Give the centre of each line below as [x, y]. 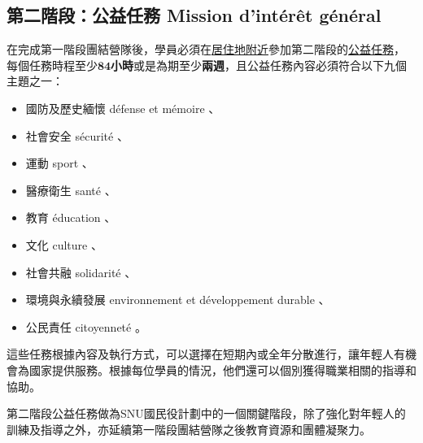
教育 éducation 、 [71, 217]
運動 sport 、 [59, 163]
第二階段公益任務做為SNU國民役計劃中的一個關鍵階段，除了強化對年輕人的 [206, 413]
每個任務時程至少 [52, 65]
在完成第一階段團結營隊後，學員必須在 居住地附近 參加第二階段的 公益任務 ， [206, 49]
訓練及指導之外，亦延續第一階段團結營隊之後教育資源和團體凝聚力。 [189, 429]
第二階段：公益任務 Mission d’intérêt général [194, 15]
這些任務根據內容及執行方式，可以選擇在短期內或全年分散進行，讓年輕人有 [206, 354]
